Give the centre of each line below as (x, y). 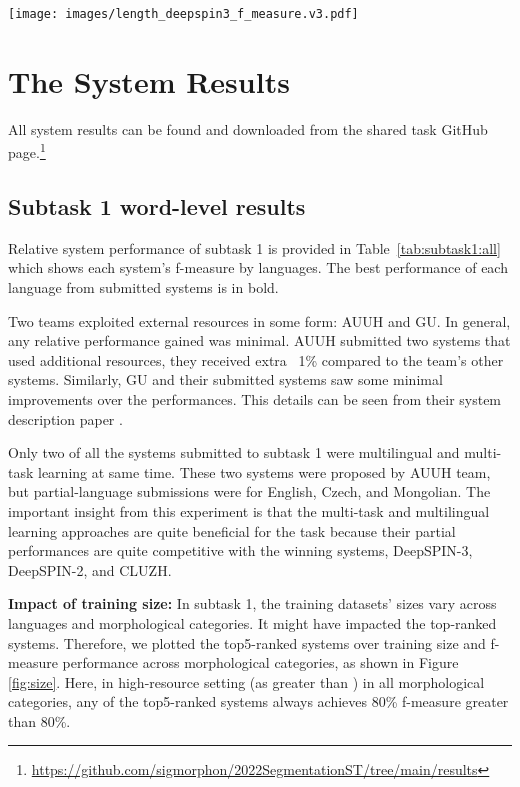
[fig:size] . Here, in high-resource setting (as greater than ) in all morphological (246, 681)
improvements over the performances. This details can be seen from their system (255, 398)
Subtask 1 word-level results (157, 206)
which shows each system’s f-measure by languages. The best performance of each (258, 267)
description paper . (65, 418)
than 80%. (39, 720)
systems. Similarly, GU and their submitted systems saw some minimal (225, 379)
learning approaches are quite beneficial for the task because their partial (232, 530)
